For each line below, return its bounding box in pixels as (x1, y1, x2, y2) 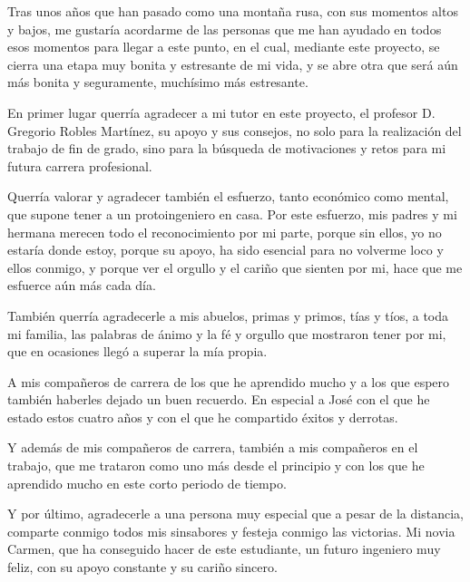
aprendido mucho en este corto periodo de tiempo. (7, 473, 287, 492)
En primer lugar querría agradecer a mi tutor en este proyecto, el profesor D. (7, 102, 436, 121)
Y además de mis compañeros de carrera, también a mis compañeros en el (7, 438, 418, 457)
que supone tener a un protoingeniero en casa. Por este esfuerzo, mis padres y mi (7, 204, 457, 223)
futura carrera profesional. (7, 156, 152, 175)
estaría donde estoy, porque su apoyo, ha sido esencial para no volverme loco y (7, 240, 444, 259)
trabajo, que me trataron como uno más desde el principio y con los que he (7, 456, 425, 475)
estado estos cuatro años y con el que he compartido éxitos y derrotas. (7, 407, 398, 426)
